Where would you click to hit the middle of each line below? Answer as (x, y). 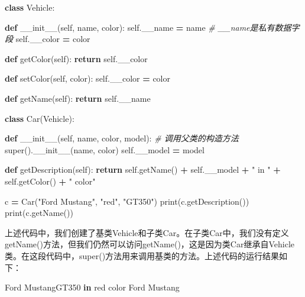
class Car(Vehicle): (40, 118)
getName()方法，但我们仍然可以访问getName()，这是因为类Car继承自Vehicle (150, 244)
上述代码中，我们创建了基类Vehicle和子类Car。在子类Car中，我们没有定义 (147, 232)
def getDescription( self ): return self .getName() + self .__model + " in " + (143, 170)
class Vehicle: (30, 7)
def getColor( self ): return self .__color (76, 58)
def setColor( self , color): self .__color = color (87, 78)
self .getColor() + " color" (50, 181)
